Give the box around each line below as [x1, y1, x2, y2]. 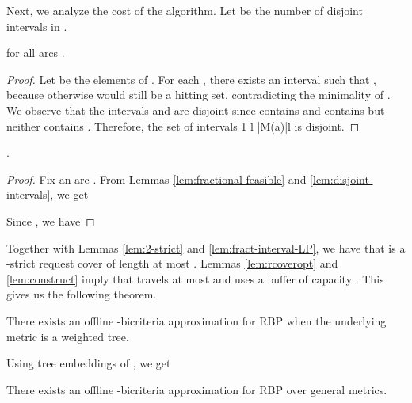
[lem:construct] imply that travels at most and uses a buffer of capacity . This [6, 270, 384, 287]
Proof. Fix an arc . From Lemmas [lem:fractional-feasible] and [6, 170, 307, 187]
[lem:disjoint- [310, 170, 373, 187]
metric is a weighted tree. [6, 328, 129, 344]
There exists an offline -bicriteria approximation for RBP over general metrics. [6, 381, 387, 397]
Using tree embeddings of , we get [6, 355, 171, 371]
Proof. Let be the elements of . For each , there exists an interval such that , [6, 70, 376, 87]
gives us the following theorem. [6, 286, 157, 302]
